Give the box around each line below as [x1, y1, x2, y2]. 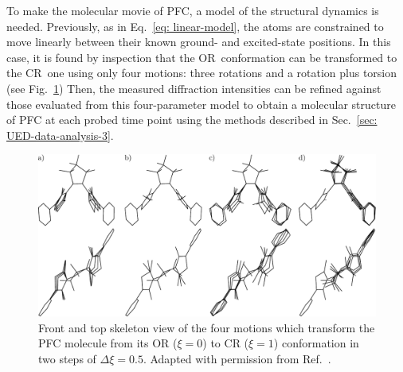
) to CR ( [202, 335, 249, 351]
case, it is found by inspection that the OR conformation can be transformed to [6, 48, 397, 65]
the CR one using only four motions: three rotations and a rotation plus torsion [6, 64, 397, 81]
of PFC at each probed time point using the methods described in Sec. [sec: [6, 111, 378, 128]
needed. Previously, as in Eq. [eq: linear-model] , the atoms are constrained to [6, 17, 384, 34]
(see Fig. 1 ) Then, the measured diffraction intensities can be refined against [6, 79, 381, 96]
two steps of [38, 350, 96, 366]
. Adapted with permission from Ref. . [143, 350, 331, 366]
